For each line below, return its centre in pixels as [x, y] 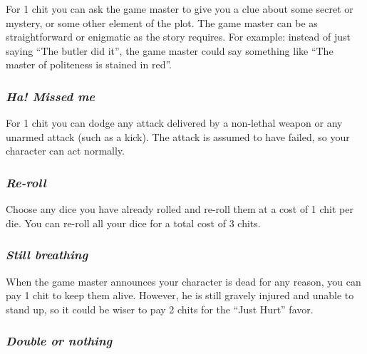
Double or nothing [59, 341]
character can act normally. [65, 151]
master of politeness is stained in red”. [89, 64]
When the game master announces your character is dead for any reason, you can [183, 281]
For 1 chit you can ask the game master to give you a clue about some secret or [180, 9]
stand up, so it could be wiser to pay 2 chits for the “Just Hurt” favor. [160, 309]
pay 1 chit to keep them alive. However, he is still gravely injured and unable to [180, 295]
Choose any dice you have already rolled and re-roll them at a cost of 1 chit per [180, 209]
